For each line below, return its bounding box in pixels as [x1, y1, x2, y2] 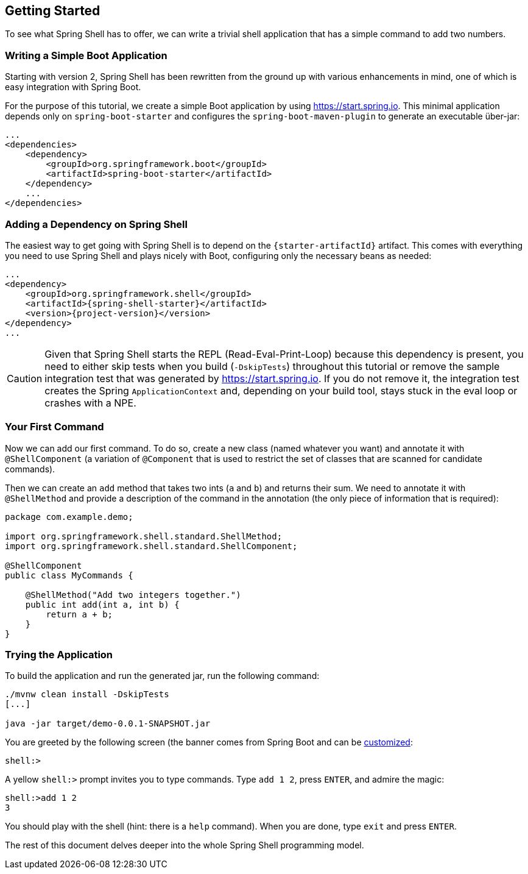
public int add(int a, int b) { [25, 599, 180, 609]
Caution [7, 372, 43, 385]
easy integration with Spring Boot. [5, 82, 141, 93]
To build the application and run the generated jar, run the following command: [5, 670, 320, 681]
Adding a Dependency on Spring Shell [5, 218, 188, 230]
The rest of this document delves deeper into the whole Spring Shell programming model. [5, 840, 364, 851]
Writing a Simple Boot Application [5, 49, 167, 62]
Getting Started [5, 3, 100, 18]
